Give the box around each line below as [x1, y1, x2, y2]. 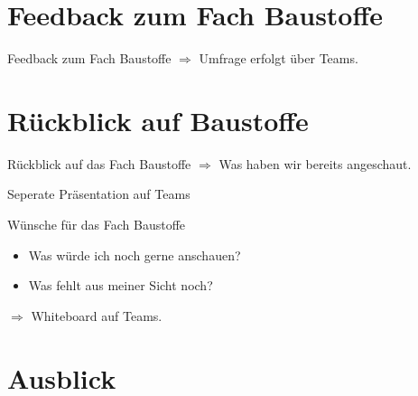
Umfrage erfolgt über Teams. [199, 49, 358, 68]
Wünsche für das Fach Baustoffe [7, 215, 186, 234]
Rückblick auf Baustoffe [7, 101, 309, 138]
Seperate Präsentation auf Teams [7, 184, 190, 203]
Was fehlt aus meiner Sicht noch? [28, 276, 213, 295]
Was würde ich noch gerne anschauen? [28, 245, 241, 264]
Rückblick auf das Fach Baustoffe [7, 154, 191, 173]
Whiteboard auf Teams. [31, 306, 163, 325]
